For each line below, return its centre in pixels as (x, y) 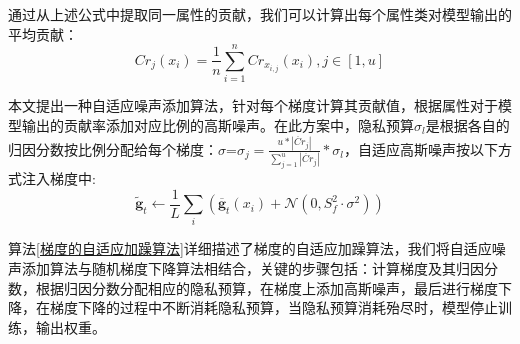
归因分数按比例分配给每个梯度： (113, 148)
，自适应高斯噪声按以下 (421, 148)
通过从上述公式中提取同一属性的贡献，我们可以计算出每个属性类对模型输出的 (260, 14)
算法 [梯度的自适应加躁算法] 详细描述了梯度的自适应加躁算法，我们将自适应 (250, 248)
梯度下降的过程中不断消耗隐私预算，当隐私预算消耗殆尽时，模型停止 (273, 307)
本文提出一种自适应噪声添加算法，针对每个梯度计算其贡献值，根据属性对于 (253, 105)
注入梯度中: (58, 178)
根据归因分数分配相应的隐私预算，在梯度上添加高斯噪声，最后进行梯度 (266, 287)
